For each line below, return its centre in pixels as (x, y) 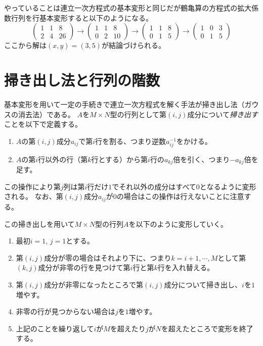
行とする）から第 (120, 159)
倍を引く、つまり (202, 159)
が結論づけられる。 (133, 45)
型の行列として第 (138, 114)
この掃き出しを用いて (39, 224)
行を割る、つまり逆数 (131, 141)
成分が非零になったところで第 (94, 284)
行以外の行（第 (63, 159)
